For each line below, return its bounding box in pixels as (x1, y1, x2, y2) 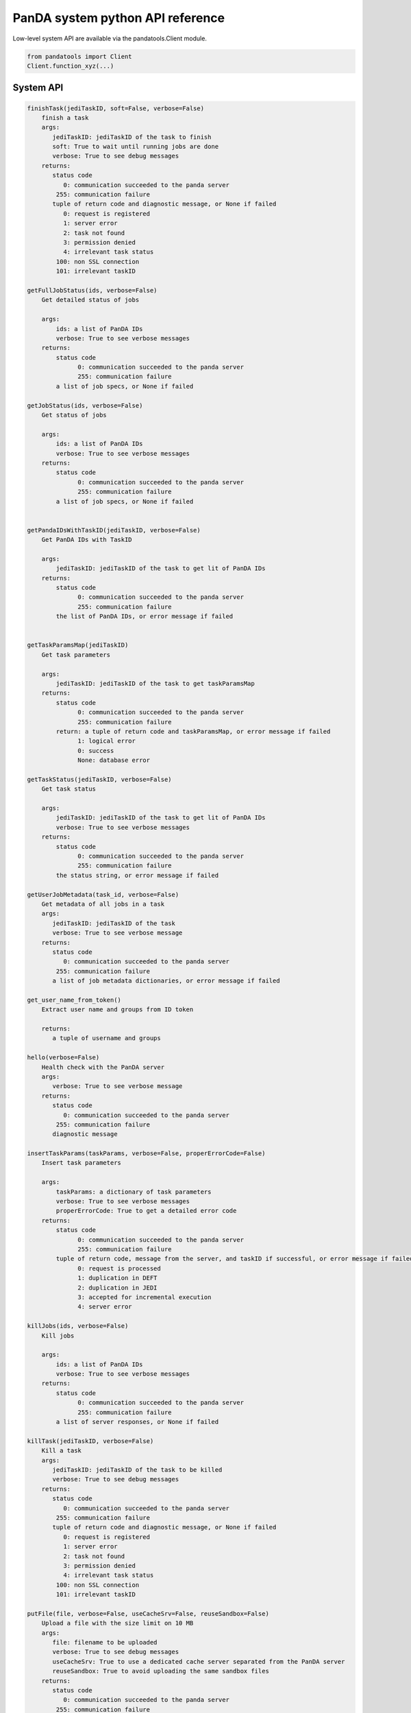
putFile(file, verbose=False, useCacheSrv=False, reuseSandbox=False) (27, 1610, 270, 1617)
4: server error (77, 1303, 133, 1311)
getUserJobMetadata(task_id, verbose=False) (27, 891, 179, 898)
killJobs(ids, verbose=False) (27, 1322, 129, 1330)
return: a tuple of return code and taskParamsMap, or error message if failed (55, 727, 331, 735)
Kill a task (41, 1446, 82, 1455)
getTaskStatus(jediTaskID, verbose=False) (27, 775, 172, 783)
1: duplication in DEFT (77, 1274, 158, 1282)
